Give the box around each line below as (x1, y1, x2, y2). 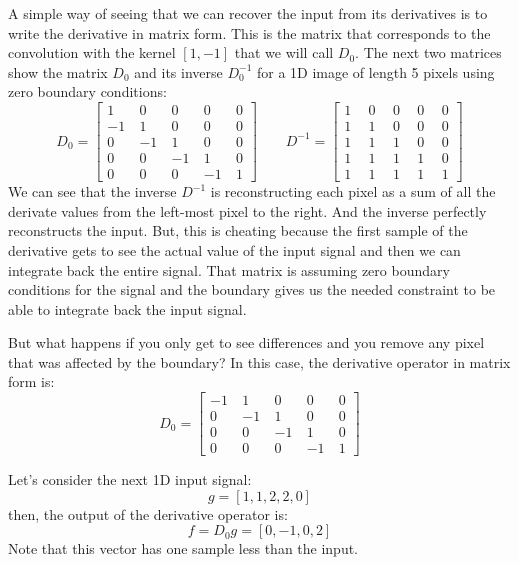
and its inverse (134, 61, 223, 82)
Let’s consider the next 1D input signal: (8, 469, 252, 490)
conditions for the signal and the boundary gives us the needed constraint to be (8, 279, 496, 300)
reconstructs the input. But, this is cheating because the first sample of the (8, 220, 468, 241)
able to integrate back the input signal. (8, 298, 247, 319)
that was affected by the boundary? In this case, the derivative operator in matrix (8, 351, 511, 372)
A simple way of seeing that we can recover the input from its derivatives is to (8, 3, 488, 23)
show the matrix (8, 61, 108, 82)
